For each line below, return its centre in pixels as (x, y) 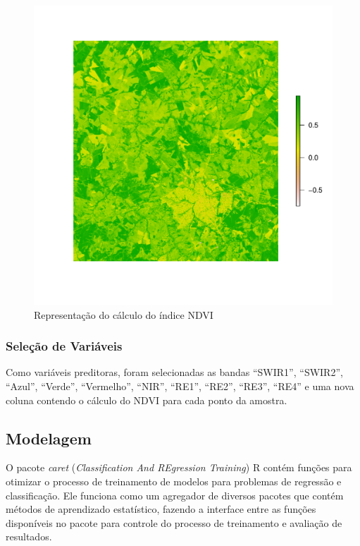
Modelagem (49, 438)
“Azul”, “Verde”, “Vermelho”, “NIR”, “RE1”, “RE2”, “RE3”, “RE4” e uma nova (180, 386)
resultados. (29, 536)
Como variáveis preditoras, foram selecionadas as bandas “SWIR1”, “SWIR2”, (174, 372)
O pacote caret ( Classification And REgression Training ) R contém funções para (179, 467)
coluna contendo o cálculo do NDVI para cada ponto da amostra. (147, 400)
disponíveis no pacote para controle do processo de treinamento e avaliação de (174, 522)
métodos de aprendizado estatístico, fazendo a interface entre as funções (161, 509)
